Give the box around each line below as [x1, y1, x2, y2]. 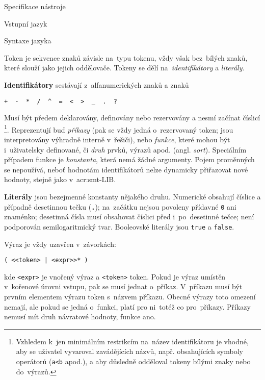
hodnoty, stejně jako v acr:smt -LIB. [4, 174, 116, 185]
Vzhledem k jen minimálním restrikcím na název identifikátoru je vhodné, [16, 336, 249, 346]
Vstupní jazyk [4, 18, 47, 29]
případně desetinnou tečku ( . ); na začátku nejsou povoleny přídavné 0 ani [4, 201, 236, 212]
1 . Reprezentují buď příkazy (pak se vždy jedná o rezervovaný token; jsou [4, 122, 233, 135]
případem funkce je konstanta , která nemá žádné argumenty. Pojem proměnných [4, 154, 255, 165]
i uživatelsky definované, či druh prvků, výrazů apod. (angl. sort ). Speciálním [4, 144, 247, 155]
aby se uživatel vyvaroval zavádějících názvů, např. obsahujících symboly [16, 346, 243, 357]
